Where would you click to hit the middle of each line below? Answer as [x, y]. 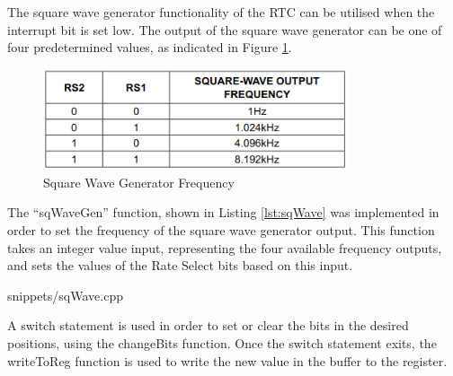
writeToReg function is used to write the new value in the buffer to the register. [227, 360]
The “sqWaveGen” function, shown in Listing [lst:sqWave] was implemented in [223, 212]
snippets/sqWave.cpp [65, 295]
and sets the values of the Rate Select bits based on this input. [180, 265]
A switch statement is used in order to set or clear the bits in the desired [208, 325]
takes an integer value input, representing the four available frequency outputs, [225, 247]
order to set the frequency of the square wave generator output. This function [221, 230]
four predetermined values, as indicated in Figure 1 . [150, 47]
